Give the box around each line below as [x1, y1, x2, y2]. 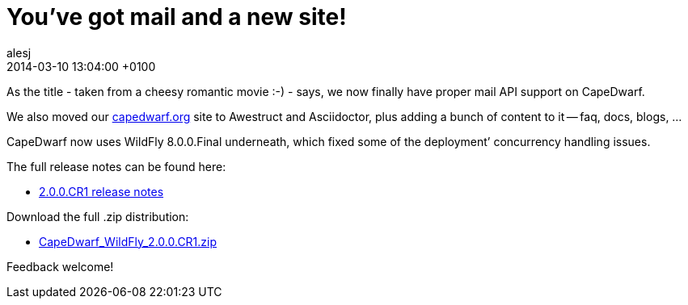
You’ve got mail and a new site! [6, 3, 347, 31]
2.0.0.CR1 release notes [39, 184, 164, 198]
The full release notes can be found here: [6, 159, 226, 173]
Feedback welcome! [6, 259, 114, 274]
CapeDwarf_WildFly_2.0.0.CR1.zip [39, 234, 217, 249]
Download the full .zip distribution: [6, 209, 189, 224]
